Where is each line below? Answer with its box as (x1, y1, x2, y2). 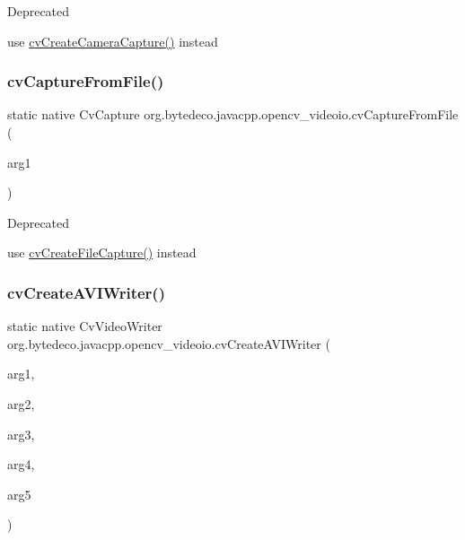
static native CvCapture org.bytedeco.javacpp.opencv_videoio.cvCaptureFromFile (7, 105, 459, 124)
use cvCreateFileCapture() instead (7, 243, 197, 262)
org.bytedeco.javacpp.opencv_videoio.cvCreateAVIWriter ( (7, 334, 330, 353)
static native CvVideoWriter (7, 317, 162, 335)
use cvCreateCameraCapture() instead (7, 31, 218, 50)
